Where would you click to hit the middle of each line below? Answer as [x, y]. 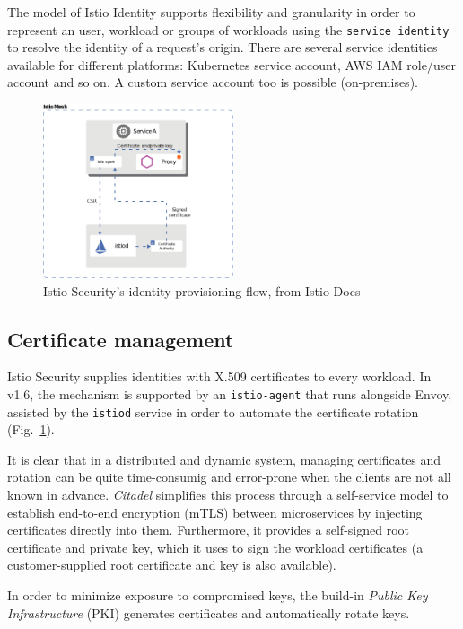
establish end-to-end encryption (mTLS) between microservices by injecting [215, 512]
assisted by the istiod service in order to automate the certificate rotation [213, 411]
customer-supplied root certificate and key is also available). [172, 565]
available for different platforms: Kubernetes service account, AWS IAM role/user [231, 64]
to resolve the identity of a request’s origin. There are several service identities [223, 47]
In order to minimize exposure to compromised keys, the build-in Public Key [218, 595]
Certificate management [121, 339]
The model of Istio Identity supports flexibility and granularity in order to [211, 12]
